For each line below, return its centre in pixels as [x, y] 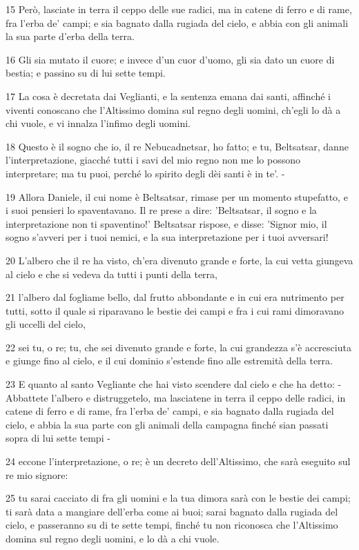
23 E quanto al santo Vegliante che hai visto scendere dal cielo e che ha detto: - [174, 384]
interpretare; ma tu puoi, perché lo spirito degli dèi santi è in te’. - [145, 173]
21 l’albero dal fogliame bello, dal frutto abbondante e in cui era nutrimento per [175, 297]
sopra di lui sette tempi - [58, 438]
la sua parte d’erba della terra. [70, 36]
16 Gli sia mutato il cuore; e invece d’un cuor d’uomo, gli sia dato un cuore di [170, 59]
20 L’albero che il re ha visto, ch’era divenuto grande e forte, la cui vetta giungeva [179, 260]
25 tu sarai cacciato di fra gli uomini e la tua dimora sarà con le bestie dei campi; [178, 498]
